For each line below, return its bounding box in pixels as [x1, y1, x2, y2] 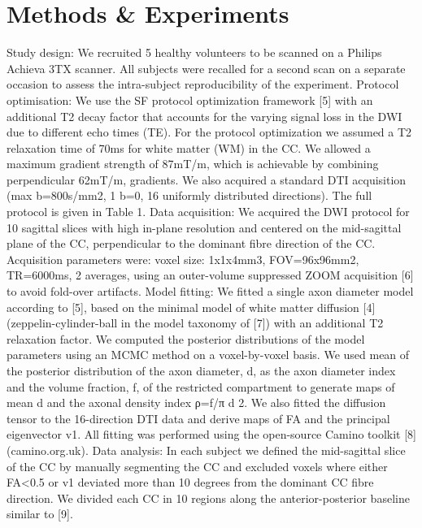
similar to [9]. [7, 505, 73, 522]
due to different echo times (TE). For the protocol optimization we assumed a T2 [7, 123, 412, 141]
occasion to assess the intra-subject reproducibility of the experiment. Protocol [7, 76, 399, 93]
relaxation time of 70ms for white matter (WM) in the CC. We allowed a [7, 139, 371, 156]
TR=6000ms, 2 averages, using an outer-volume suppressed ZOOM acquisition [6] [7, 266, 414, 283]
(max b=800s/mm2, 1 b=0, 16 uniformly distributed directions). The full [7, 187, 372, 204]
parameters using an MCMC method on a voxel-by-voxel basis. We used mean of [7, 346, 410, 363]
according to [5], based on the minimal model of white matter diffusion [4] [7, 298, 376, 315]
